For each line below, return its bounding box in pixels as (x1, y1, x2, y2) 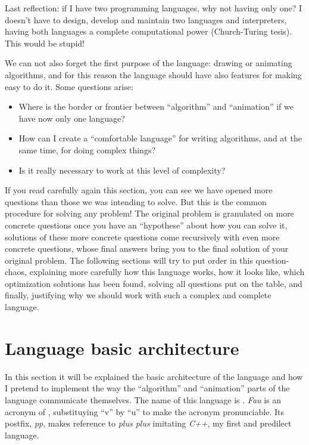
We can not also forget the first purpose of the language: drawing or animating (5, 57, 292, 69)
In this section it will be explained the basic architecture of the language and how (5, 370, 303, 382)
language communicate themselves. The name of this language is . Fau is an (5, 393, 282, 406)
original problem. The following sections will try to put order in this (5, 254, 253, 266)
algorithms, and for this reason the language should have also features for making (5, 68, 302, 81)
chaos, (5, 265, 27, 278)
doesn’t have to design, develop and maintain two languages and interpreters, (5, 13, 287, 26)
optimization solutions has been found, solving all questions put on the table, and (5, 277, 302, 289)
